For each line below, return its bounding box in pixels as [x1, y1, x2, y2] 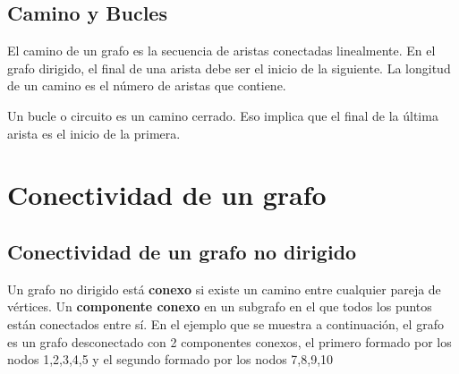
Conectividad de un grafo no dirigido [7, 237, 357, 265]
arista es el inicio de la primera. [7, 123, 181, 142]
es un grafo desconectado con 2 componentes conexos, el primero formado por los [7, 332, 452, 351]
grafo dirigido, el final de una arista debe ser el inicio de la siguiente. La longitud [7, 58, 451, 77]
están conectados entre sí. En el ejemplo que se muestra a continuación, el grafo [7, 314, 444, 333]
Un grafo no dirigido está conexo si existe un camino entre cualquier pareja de [7, 279, 441, 298]
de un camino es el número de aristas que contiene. [7, 76, 286, 95]
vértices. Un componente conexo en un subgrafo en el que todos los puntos [7, 297, 432, 316]
